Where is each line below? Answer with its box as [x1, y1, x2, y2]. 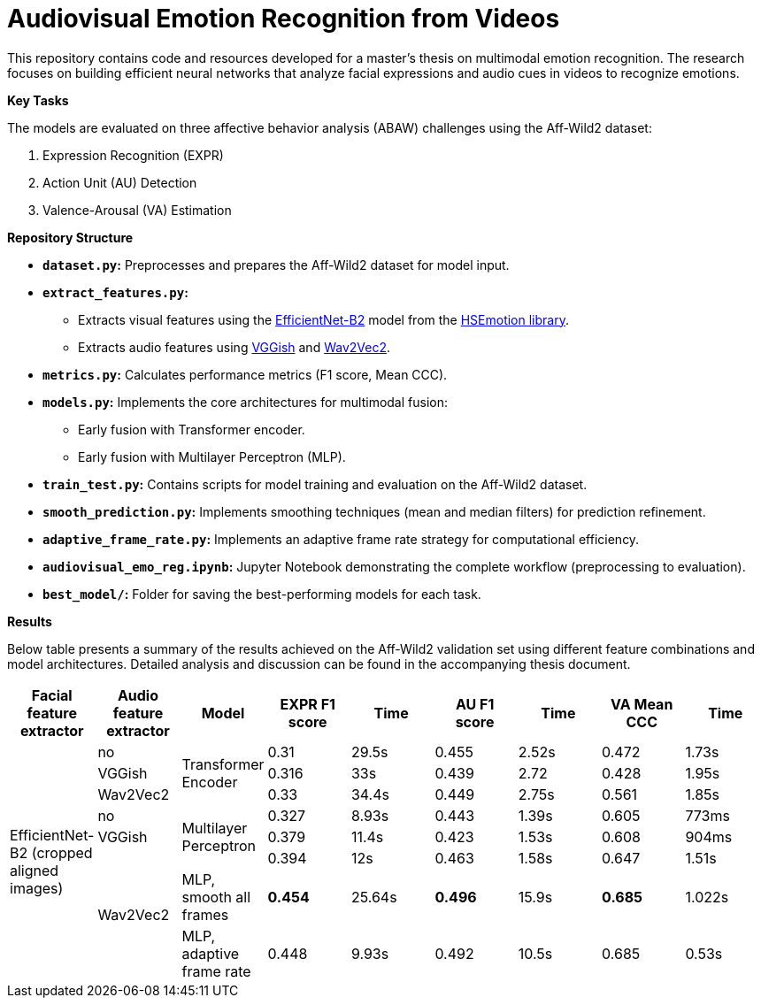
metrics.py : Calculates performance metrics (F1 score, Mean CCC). [42, 366, 448, 382]
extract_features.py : [42, 284, 188, 300]
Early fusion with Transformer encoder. [78, 421, 305, 437]
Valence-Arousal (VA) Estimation [42, 202, 232, 218]
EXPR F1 [280, 694, 335, 713]
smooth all [181, 887, 251, 906]
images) [10, 878, 64, 897]
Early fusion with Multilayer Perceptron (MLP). [78, 449, 346, 464]
